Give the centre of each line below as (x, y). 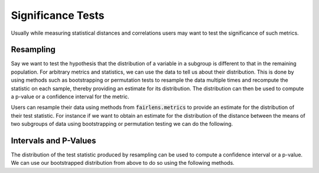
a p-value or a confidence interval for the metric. (70, 97)
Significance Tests (58, 15)
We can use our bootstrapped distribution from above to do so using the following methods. (123, 163)
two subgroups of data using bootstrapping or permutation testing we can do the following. (122, 124)
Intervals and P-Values (54, 141)
